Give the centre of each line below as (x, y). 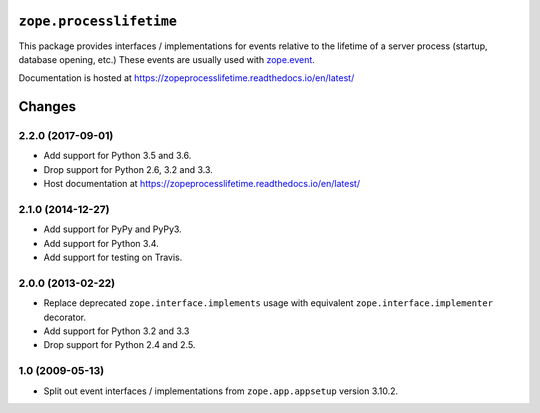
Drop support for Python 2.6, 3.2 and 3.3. (128, 169)
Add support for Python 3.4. (101, 243)
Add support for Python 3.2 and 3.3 (116, 331)
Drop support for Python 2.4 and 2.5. (119, 345)
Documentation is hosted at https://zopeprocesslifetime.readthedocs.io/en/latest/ (186, 78)
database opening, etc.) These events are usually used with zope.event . (166, 59)
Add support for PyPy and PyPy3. (112, 229)
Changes (47, 106)
